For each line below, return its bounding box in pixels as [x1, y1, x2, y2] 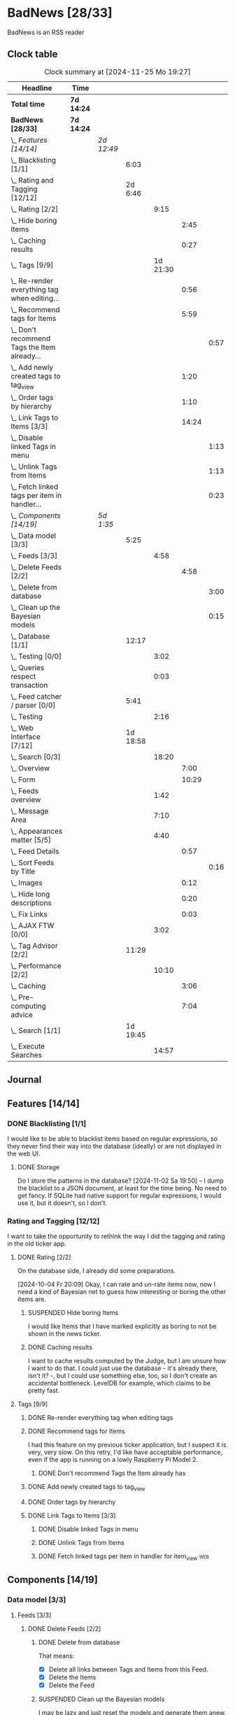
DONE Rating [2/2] [17, 1253, 71, 1262]
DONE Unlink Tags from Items [38, 1539, 124, 1547]
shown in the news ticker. [27, 1330, 101, 1338]
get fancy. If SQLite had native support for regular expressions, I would [17, 1191, 222, 1200]
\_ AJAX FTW [10, 920, 55, 930]
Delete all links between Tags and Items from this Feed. [48, 1665, 208, 1673]
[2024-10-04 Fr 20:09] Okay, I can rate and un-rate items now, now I [17, 1280, 215, 1288]
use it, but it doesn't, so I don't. [17, 1199, 107, 1207]
